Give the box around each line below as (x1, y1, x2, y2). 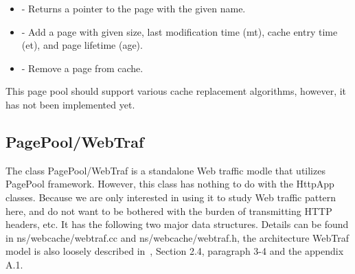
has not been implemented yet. (5, 97, 135, 111)
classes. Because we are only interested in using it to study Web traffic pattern (5, 190, 336, 204)
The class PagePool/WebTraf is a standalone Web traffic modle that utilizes (5, 163, 325, 177)
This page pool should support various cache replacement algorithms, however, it (5, 84, 347, 98)
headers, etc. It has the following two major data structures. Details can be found (5, 217, 349, 231)
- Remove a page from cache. (21, 60, 144, 75)
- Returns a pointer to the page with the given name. (21, 1, 246, 15)
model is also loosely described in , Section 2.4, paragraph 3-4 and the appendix (5, 244, 344, 258)
